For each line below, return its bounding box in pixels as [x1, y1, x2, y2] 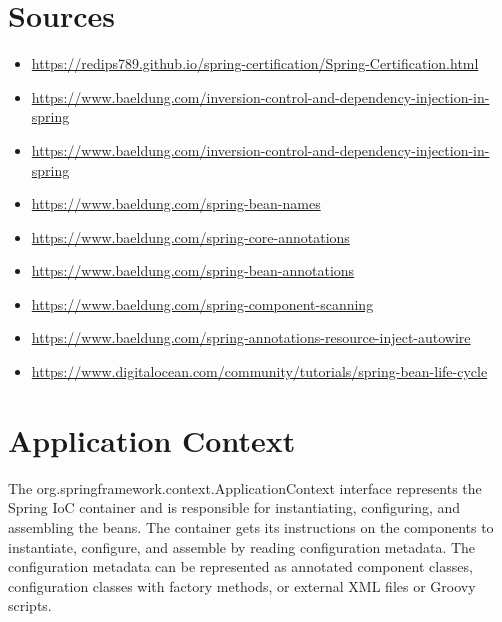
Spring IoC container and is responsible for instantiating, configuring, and [8, 497, 461, 518]
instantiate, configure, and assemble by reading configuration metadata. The [8, 536, 476, 557]
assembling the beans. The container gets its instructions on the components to [8, 516, 494, 537]
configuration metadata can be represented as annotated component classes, [8, 556, 473, 577]
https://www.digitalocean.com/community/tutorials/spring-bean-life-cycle [31, 361, 488, 382]
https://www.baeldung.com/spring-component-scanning [31, 293, 374, 314]
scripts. [8, 595, 52, 616]
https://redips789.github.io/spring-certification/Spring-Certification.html [31, 53, 479, 74]
